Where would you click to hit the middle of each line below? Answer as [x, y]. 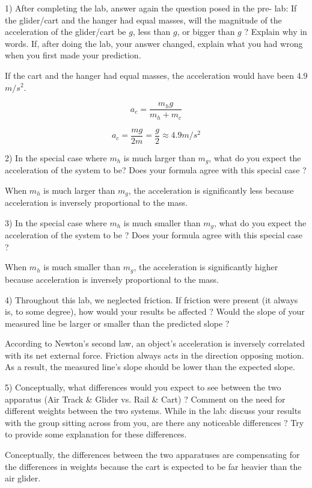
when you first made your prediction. [73, 55]
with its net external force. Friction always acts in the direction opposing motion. [154, 355]
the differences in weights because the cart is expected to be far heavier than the [153, 466]
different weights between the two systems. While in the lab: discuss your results [153, 411]
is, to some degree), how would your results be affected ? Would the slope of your [155, 311]
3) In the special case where [56, 222]
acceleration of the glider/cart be [66, 32]
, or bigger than [206, 32]
